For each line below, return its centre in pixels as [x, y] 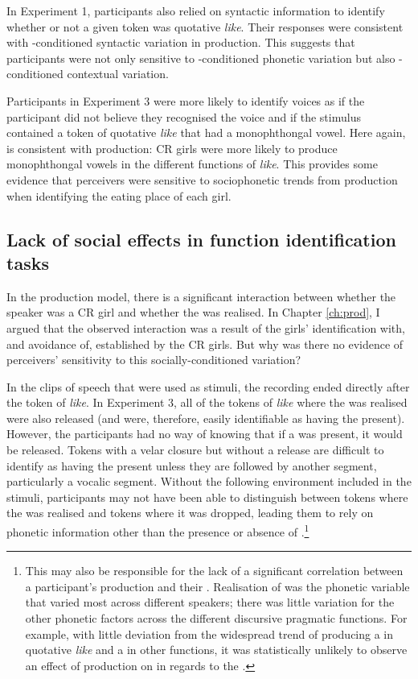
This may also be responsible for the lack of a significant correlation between [214, 571]
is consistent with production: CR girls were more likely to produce [172, 148]
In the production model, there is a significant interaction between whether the [201, 296]
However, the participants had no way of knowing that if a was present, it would [205, 434]
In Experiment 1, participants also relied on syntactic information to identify [196, 10]
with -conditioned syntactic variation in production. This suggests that [181, 42]
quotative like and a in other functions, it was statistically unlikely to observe [216, 650]
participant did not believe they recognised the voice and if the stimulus [184, 116]
